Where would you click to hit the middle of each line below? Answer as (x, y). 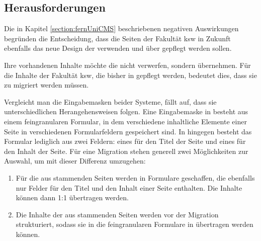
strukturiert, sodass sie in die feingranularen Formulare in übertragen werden (135, 224)
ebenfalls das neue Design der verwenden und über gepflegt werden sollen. (118, 48)
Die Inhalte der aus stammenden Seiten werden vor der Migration (117, 214)
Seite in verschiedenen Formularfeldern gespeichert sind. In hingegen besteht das (128, 131)
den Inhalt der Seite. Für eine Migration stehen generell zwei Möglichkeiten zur (126, 151)
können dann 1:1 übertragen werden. (72, 197)
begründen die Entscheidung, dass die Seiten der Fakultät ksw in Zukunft (117, 38)
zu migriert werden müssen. (47, 85)
